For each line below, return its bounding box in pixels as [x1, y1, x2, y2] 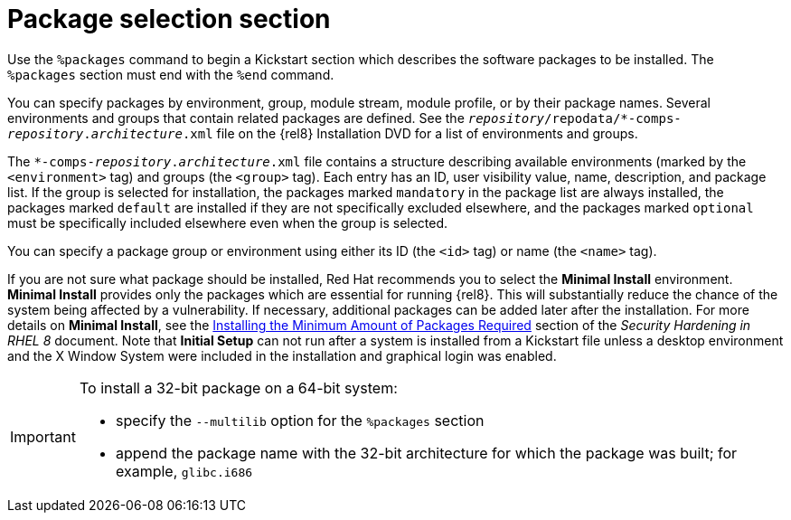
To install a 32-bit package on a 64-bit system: [79, 378, 398, 397]
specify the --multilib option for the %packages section [115, 411, 485, 430]
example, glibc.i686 [115, 461, 253, 480]
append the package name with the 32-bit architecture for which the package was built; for [115, 443, 738, 462]
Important [10, 427, 76, 446]
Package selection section [7, 4, 331, 34]
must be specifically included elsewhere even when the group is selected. [7, 214, 448, 231]
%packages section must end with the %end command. [7, 66, 334, 82]
